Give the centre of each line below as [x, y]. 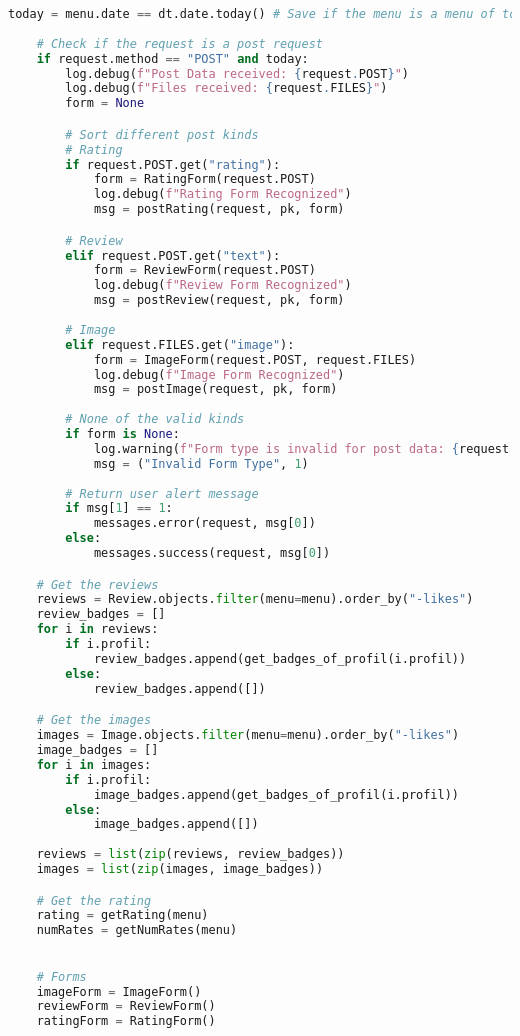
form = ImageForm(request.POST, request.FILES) [255, 359]
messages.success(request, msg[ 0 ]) [212, 553]
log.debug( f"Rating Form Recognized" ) [222, 194]
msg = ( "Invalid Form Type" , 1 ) [201, 463]
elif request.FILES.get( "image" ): [180, 344]
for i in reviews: [97, 629]
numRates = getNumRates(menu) [137, 930]
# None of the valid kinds [155, 419]
